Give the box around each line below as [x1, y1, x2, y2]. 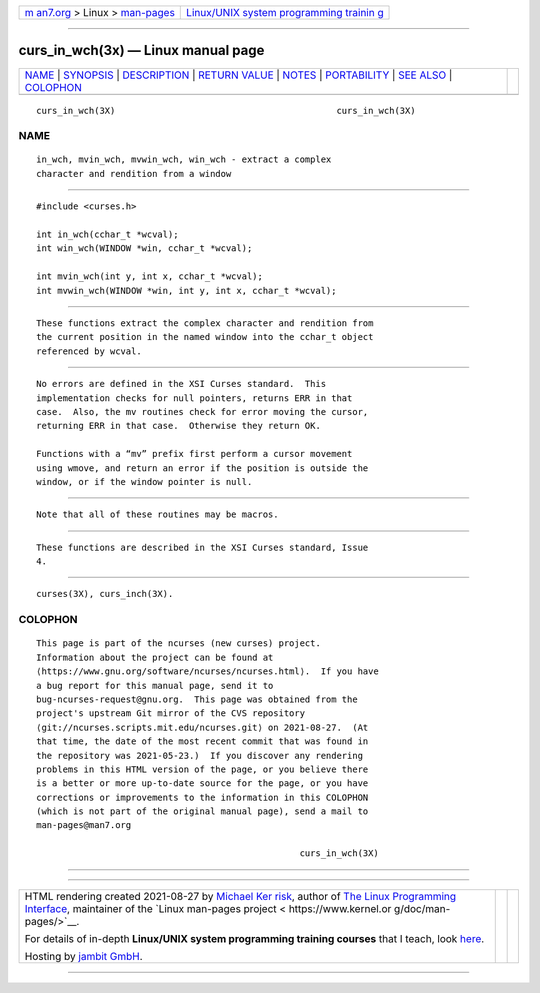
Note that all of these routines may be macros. [36, 509, 279, 520]
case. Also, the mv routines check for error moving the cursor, [36, 406, 369, 417]
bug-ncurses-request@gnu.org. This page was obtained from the [36, 693, 359, 705]
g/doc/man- [393, 901, 451, 915]
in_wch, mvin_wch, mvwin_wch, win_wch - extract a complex [36, 154, 332, 165]
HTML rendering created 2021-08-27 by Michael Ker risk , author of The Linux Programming [24, 889, 457, 903]
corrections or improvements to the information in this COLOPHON [36, 791, 369, 803]
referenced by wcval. [36, 345, 142, 357]
